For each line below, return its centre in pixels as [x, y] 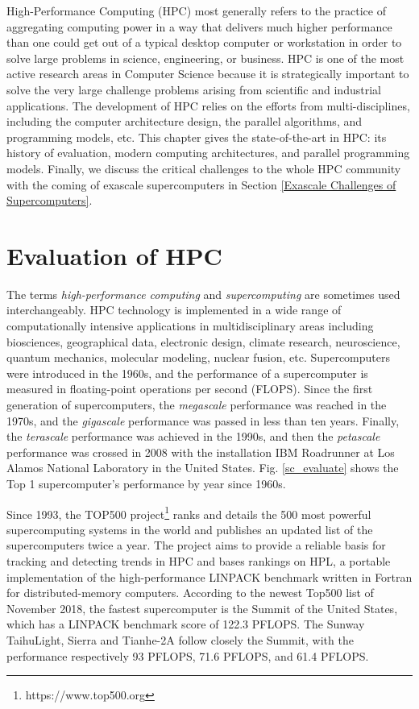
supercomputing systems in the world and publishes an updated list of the [190, 529]
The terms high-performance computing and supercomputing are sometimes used [203, 294]
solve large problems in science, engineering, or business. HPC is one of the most [205, 58]
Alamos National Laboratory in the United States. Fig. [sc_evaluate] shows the [203, 468]
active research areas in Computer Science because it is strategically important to [208, 74]
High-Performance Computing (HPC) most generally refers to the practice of [196, 10]
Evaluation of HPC [114, 255]
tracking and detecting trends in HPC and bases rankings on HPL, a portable [199, 561]
